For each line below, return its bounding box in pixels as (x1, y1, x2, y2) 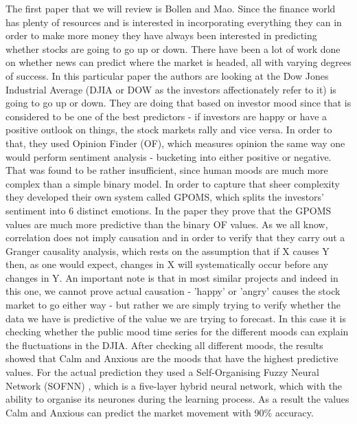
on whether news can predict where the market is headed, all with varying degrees (5, 55, 352, 69)
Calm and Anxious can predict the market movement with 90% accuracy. (5, 405, 314, 419)
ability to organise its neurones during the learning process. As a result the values (5, 392, 349, 406)
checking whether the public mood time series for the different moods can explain (5, 324, 349, 339)
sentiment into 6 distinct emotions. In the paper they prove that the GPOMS (5, 203, 332, 217)
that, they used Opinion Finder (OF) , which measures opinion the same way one (5, 135, 345, 150)
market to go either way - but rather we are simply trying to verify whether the (5, 298, 341, 312)
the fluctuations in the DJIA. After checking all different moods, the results (5, 337, 323, 352)
